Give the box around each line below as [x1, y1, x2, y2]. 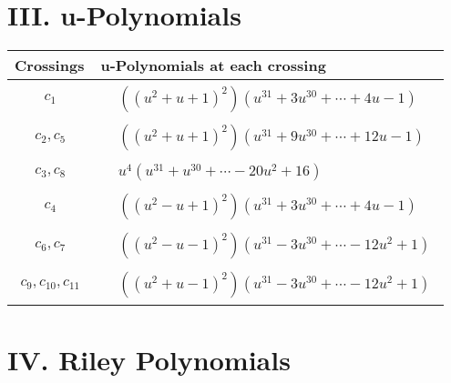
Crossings [15, 55, 85, 76]
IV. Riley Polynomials [7, 340, 291, 378]
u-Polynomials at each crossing [100, 55, 326, 76]
